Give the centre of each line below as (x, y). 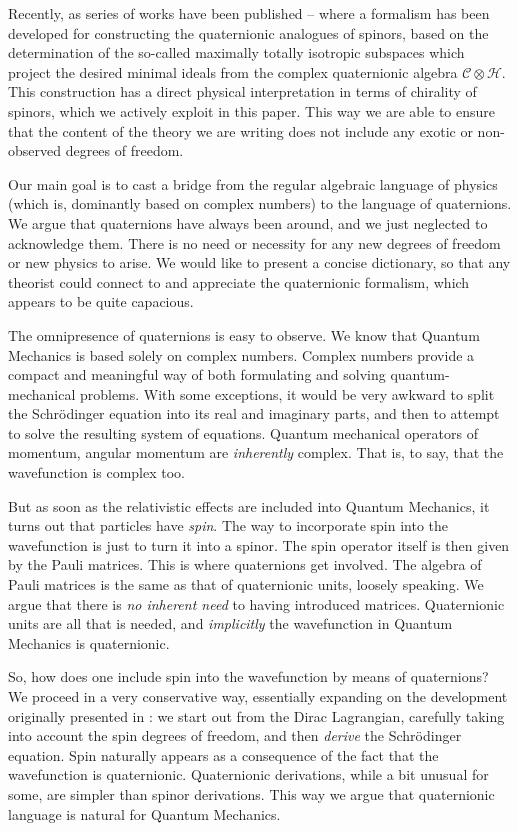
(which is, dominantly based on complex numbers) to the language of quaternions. (260, 203)
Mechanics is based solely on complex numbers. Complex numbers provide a (241, 354)
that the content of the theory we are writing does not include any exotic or (240, 130)
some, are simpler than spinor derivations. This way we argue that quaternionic (251, 793)
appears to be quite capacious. (101, 301)
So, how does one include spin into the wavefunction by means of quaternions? (248, 676)
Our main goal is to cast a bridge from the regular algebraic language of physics (253, 183)
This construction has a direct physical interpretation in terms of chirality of (242, 91)
